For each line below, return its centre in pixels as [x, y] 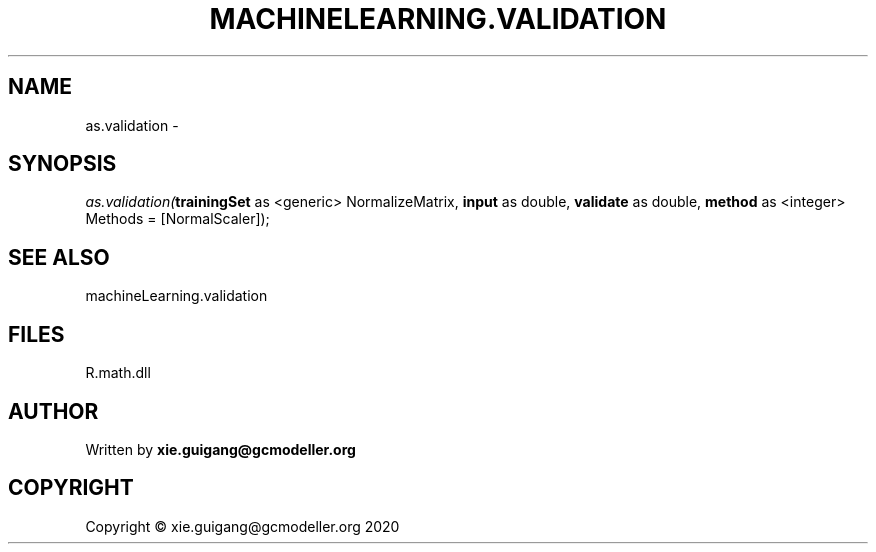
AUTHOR [53, 411]
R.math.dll [118, 373]
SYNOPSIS [62, 164]
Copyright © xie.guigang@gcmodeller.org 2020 [242, 526]
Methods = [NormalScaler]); [177, 219]
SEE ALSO [59, 257]
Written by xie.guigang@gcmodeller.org [220, 449]
